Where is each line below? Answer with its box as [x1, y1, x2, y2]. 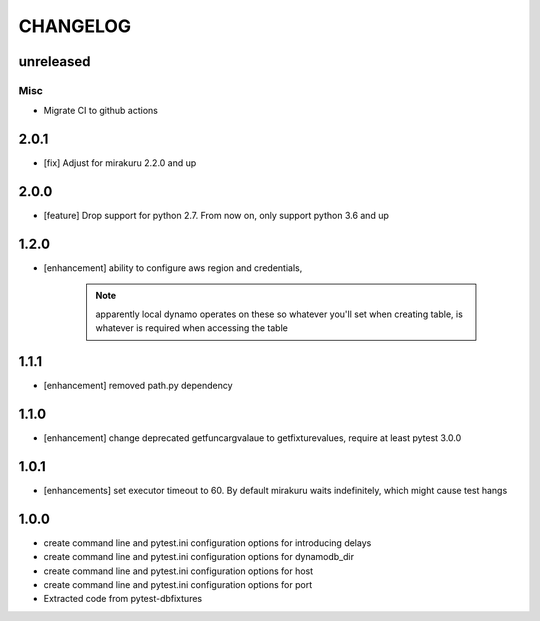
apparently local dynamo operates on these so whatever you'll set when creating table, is [95, 308, 464, 320]
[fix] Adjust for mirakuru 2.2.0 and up [43, 157, 197, 169]
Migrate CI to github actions [43, 105, 159, 117]
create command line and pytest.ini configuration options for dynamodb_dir [43, 551, 355, 563]
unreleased [18, 53, 91, 70]
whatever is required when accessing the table [95, 322, 289, 334]
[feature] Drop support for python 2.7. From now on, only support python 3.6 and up [43, 210, 390, 222]
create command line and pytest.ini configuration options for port [43, 579, 313, 590]
